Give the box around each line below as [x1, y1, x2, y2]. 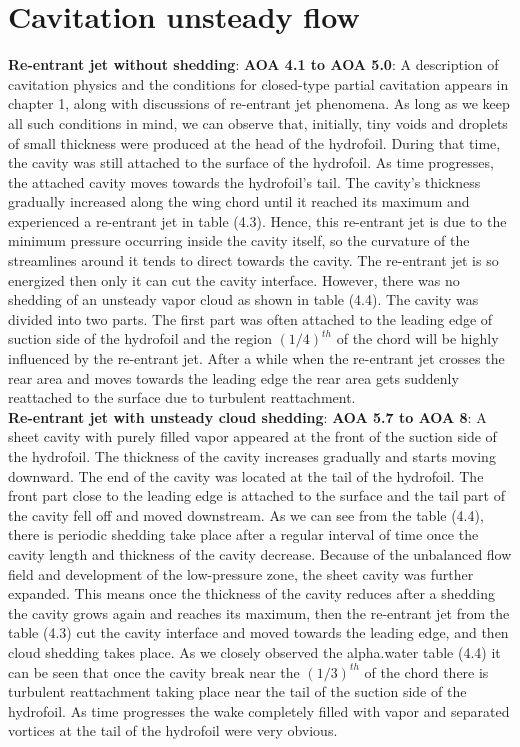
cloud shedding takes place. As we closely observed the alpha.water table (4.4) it [8, 641, 501, 662]
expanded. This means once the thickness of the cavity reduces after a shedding [8, 583, 496, 604]
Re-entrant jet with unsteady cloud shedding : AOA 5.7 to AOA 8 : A [8, 406, 487, 427]
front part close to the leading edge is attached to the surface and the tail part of [8, 485, 505, 506]
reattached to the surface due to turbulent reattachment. [8, 387, 356, 408]
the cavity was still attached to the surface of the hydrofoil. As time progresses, [8, 152, 494, 173]
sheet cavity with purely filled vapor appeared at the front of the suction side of [8, 426, 497, 447]
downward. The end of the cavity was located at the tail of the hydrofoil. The [8, 465, 484, 486]
